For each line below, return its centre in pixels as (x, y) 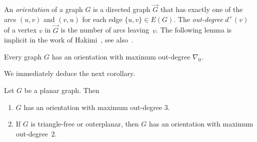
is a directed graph (122, 9)
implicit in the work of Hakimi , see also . (69, 40)
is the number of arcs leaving (105, 30)
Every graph (23, 56)
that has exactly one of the (201, 9)
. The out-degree (198, 19)
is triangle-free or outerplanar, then (85, 124)
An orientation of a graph (43, 9)
